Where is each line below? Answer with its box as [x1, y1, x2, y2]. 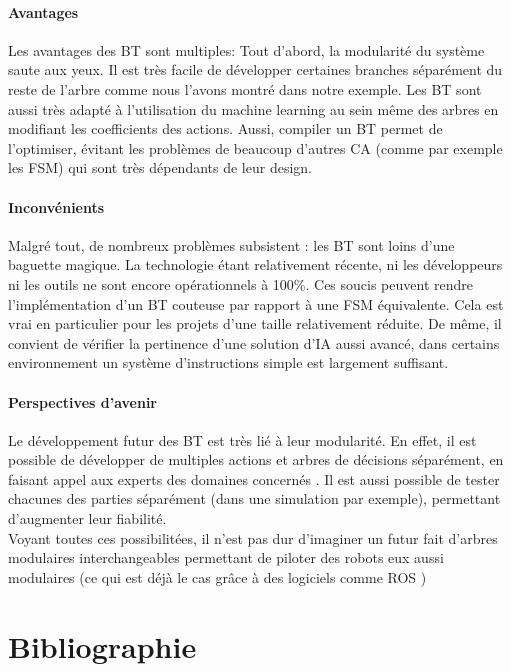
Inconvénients [8, 196, 105, 217]
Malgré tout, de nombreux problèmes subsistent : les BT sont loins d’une [8, 234, 455, 255]
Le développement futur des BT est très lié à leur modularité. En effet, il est [8, 429, 477, 450]
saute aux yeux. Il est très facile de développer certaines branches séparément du [8, 59, 503, 80]
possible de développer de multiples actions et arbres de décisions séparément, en [8, 449, 504, 470]
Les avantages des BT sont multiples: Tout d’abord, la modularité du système [8, 39, 485, 60]
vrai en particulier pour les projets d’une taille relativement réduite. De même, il [8, 313, 502, 334]
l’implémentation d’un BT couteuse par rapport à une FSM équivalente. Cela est [8, 293, 504, 314]
